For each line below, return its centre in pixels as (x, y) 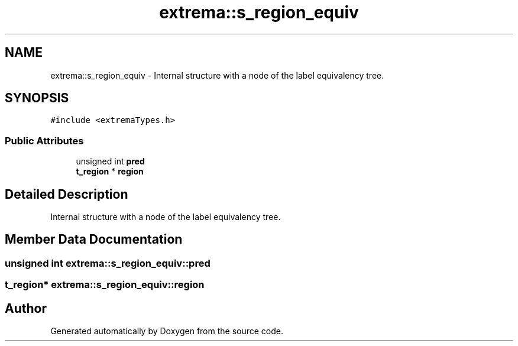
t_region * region (110, 172)
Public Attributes (44, 140)
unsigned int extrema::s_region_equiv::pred (108, 263)
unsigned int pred (110, 161)
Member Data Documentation (94, 240)
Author (26, 308)
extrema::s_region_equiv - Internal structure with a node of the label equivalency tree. (217, 75)
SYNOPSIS (37, 98)
